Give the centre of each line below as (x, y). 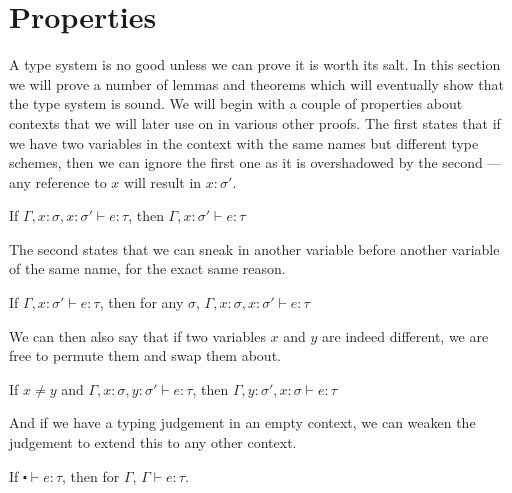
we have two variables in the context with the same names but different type (244, 142)
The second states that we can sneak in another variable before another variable (254, 248)
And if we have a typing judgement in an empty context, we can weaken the (242, 422)
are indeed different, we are (405, 335)
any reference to (58, 181)
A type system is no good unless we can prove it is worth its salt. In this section (255, 64)
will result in (163, 181)
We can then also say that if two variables (137, 335)
